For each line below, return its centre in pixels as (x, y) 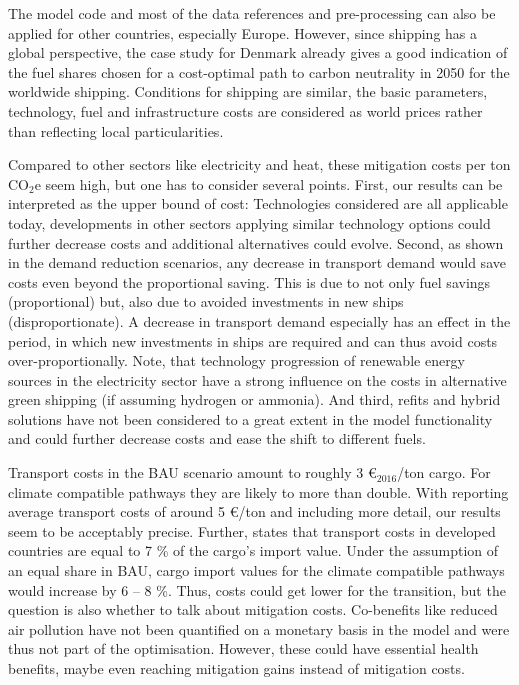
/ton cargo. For (444, 472)
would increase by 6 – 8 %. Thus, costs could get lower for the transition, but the (257, 589)
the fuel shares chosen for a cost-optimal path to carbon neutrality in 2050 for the (259, 71)
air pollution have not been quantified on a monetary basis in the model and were (259, 628)
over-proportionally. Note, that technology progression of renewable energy (237, 360)
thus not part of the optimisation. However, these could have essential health (243, 648)
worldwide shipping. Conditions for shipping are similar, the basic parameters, (248, 91)
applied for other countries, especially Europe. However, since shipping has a (243, 32)
